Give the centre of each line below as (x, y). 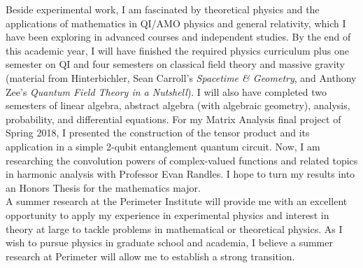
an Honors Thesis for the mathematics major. (103, 187)
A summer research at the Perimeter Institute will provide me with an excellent (177, 201)
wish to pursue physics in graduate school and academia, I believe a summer (169, 242)
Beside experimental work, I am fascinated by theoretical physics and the (163, 9)
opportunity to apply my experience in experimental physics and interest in (168, 214)
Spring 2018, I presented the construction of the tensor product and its (158, 133)
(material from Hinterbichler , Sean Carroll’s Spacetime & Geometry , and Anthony (181, 77)
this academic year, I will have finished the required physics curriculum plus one (177, 50)
